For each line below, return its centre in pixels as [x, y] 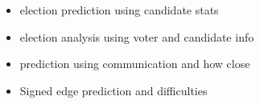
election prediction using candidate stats [119, 10]
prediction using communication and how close [135, 64]
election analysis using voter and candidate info [137, 36]
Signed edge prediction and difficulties [113, 90]
